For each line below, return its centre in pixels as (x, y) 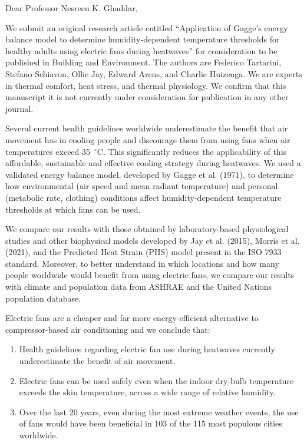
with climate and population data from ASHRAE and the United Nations (139, 287)
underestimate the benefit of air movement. (97, 361)
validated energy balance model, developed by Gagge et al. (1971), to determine (150, 174)
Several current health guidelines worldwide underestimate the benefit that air (147, 128)
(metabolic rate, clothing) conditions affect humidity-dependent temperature (143, 197)
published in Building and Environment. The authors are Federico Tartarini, (143, 62)
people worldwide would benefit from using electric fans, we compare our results (150, 275)
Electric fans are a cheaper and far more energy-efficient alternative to (132, 318)
